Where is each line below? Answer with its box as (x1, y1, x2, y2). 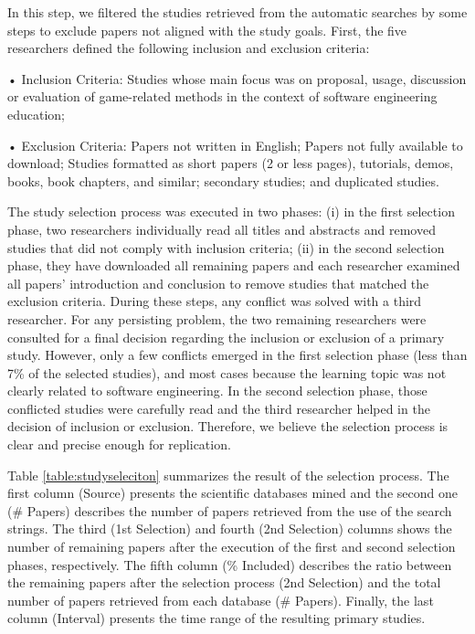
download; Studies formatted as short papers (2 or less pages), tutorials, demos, (7, 153, 454, 173)
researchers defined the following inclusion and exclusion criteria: (7, 38, 370, 58)
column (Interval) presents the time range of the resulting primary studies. (7, 608, 426, 628)
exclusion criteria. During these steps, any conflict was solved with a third (7, 291, 422, 311)
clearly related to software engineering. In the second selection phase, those (7, 381, 427, 400)
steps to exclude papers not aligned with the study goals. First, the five (7, 20, 407, 39)
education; (7, 104, 66, 123)
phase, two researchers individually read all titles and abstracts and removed (7, 219, 436, 238)
